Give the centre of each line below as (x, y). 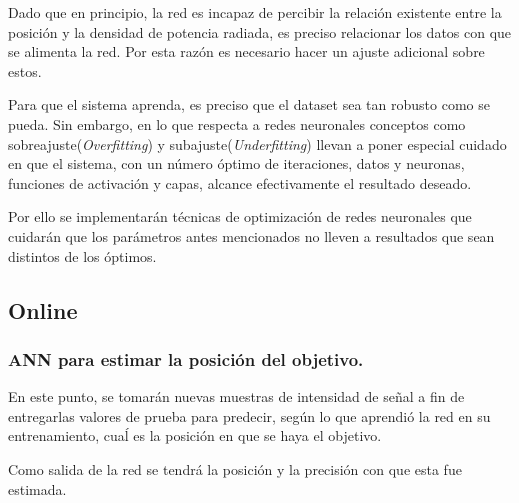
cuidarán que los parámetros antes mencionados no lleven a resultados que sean (251, 235)
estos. (25, 70)
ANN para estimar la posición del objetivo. (186, 358)
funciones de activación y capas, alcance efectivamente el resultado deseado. (240, 182)
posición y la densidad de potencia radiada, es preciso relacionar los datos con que (260, 31)
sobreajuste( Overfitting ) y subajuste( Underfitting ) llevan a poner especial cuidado (257, 143)
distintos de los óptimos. (82, 255)
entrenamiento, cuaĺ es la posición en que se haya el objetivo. (195, 435)
